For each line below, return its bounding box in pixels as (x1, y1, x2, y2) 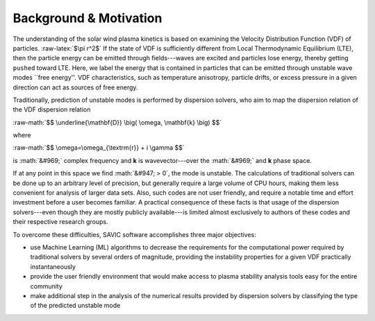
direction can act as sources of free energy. (12, 83, 138, 92)
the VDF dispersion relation (12, 105, 91, 114)
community (30, 281, 62, 290)
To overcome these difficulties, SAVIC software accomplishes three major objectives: (12, 230, 256, 238)
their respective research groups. (12, 218, 108, 226)
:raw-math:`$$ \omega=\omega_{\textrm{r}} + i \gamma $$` (12, 144, 185, 152)
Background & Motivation (12, 10, 162, 26)
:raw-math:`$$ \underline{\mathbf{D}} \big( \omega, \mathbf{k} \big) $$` (12, 118, 222, 126)
